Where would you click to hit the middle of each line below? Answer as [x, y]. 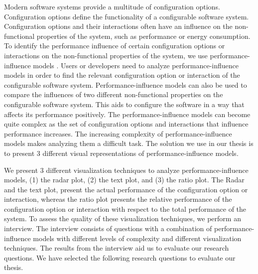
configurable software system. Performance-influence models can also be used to [126, 84]
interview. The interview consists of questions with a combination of [108, 228]
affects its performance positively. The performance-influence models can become [127, 114]
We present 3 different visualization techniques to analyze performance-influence [126, 170]
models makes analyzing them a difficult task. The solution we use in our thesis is [129, 143]
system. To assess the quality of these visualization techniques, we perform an [123, 218]
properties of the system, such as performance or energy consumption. [143, 36]
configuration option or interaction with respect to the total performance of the [125, 208]
